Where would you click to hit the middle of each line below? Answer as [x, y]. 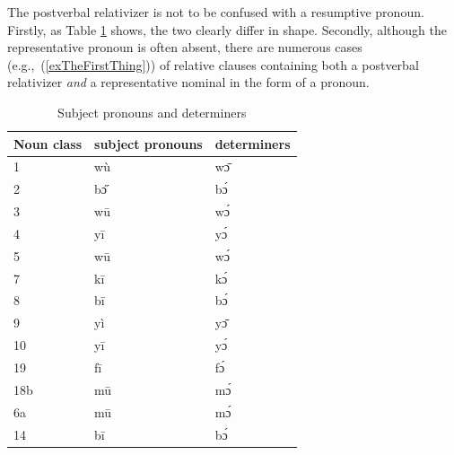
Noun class [48, 143]
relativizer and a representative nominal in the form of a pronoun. [188, 82]
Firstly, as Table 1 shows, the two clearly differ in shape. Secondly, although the [227, 29]
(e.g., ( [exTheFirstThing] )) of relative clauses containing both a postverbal [213, 64]
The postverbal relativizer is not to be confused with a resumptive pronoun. [216, 12]
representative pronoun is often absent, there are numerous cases [185, 47]
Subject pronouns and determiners [152, 112]
